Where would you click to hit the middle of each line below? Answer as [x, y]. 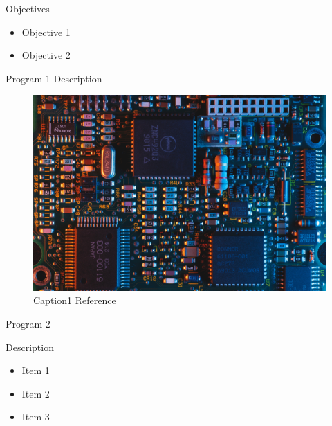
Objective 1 [46, 32]
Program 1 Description [54, 78]
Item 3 [36, 417]
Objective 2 [46, 55]
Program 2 [28, 323]
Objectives [28, 8]
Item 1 [36, 370]
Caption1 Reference [75, 300]
